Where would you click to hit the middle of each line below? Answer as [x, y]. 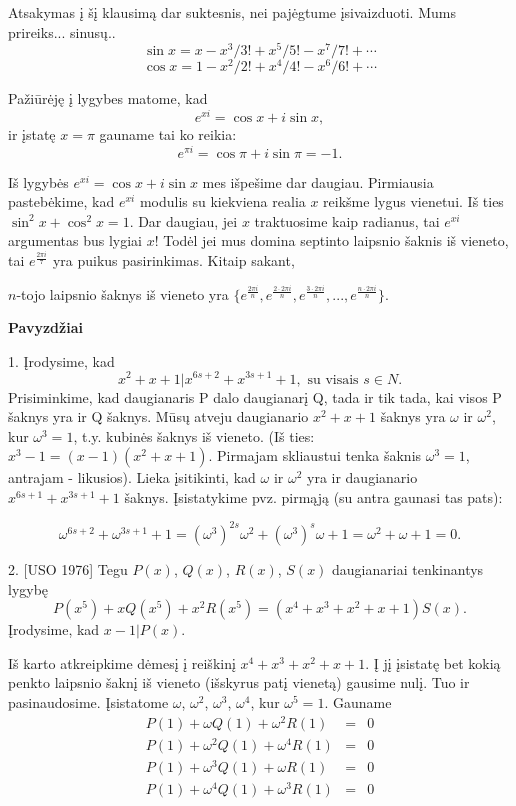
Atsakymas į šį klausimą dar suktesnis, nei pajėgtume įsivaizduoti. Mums [232, 12]
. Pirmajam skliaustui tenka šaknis [315, 455]
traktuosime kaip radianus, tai [347, 220]
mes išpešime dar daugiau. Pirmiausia [318, 181]
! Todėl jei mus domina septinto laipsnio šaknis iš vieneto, [331, 240]
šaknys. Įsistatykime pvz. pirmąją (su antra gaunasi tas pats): [313, 496]
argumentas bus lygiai [75, 240]
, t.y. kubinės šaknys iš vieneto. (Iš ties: [194, 435]
